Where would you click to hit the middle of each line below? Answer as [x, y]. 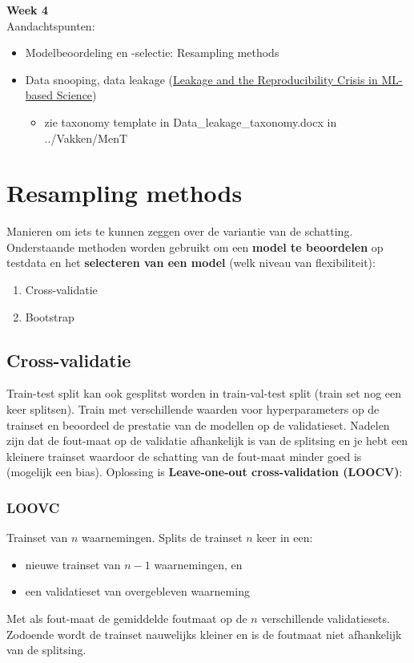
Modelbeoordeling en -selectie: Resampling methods [152, 53]
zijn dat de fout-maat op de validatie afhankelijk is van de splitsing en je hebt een [207, 441]
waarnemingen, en [198, 564]
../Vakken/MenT [86, 137]
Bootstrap [50, 316]
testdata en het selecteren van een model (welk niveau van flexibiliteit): [191, 263]
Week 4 [27, 10]
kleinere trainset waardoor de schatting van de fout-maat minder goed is [184, 456]
